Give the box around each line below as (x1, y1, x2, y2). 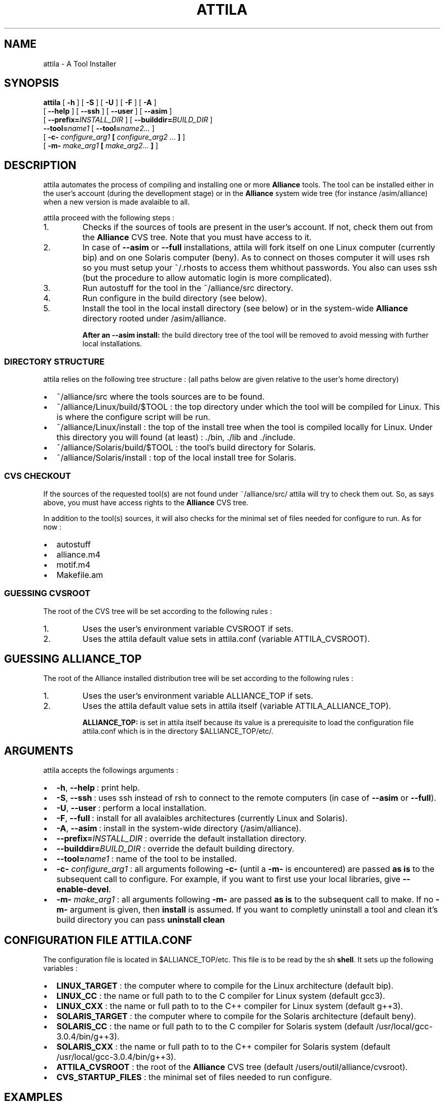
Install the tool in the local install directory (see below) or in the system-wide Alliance (82, 303, 408, 314)
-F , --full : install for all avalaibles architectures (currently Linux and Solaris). (56, 813, 348, 824)
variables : (43, 964, 78, 973)
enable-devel (56, 884, 109, 895)
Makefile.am (56, 569, 103, 580)
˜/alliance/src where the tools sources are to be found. (56, 392, 265, 402)
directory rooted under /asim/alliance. (82, 313, 227, 324)
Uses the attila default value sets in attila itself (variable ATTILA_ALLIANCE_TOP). (82, 701, 391, 711)
